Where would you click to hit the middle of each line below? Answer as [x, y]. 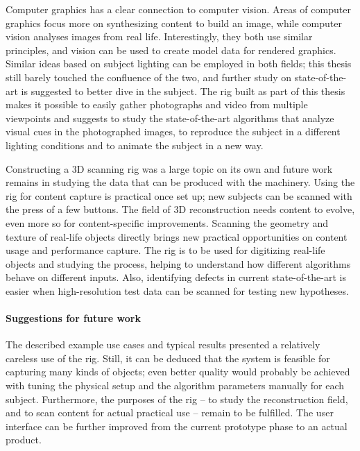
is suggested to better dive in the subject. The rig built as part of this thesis [183, 91]
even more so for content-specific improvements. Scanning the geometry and [167, 222]
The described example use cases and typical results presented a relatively [163, 344]
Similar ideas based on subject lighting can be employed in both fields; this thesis [179, 63]
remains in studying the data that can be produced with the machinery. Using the [180, 182]
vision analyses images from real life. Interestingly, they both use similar [159, 36]
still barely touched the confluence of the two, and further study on [149, 77]
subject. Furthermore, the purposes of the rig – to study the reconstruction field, [177, 399]
